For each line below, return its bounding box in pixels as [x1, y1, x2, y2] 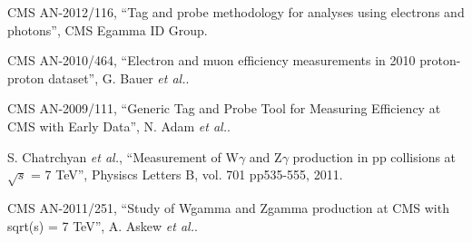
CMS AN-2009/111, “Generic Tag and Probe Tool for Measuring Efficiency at [7, 99, 441, 118]
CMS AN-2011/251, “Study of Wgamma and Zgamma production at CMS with [7, 198, 449, 217]
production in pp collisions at [292, 147, 457, 166]
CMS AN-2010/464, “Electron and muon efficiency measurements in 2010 [7, 51, 416, 70]
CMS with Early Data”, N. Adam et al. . [7, 116, 231, 135]
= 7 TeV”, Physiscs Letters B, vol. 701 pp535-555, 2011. [31, 165, 343, 184]
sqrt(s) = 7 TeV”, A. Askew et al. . [7, 216, 198, 235]
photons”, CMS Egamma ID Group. [7, 20, 208, 39]
